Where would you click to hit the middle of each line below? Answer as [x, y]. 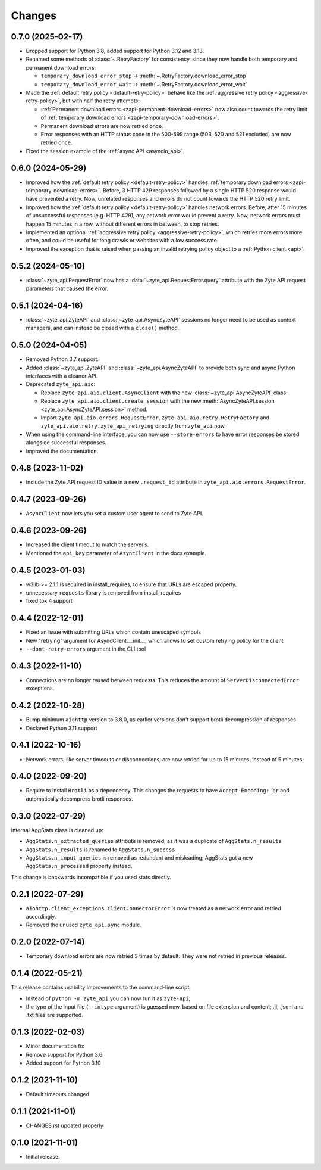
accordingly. [41, 917]
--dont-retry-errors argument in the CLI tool [86, 649]
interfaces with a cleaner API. [62, 376]
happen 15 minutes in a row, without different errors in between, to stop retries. [122, 224]
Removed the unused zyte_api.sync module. [84, 925]
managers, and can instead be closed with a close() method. [103, 328]
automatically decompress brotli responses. [79, 799]
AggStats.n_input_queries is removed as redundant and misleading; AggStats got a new [139, 857]
